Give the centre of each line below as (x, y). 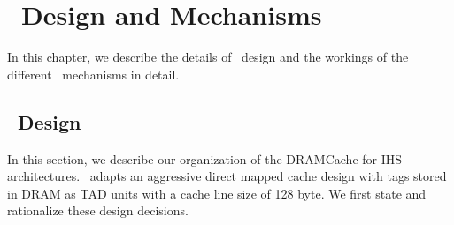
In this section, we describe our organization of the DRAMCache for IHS (205, 158)
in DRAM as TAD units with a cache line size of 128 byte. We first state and (217, 193)
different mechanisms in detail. (93, 74)
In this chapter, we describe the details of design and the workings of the (208, 57)
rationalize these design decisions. (98, 210)
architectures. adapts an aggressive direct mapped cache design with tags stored (227, 176)
